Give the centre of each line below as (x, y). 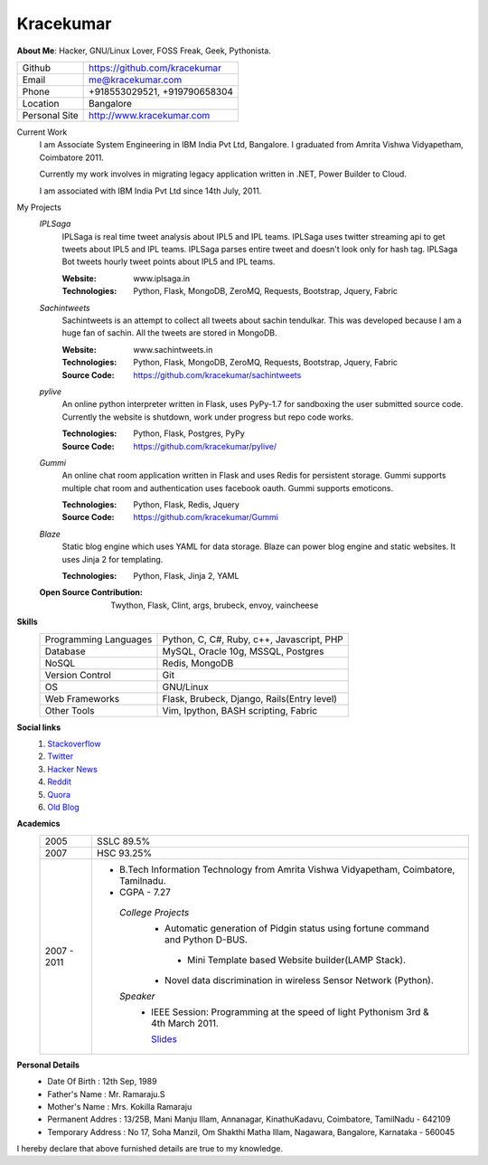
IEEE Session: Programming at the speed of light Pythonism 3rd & (290, 1011)
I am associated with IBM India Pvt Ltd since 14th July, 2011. (150, 191)
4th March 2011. (184, 1023)
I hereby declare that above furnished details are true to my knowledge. (150, 1149)
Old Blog (64, 807)
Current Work (42, 132)
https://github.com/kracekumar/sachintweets (217, 374)
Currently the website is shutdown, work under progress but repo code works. (208, 417)
